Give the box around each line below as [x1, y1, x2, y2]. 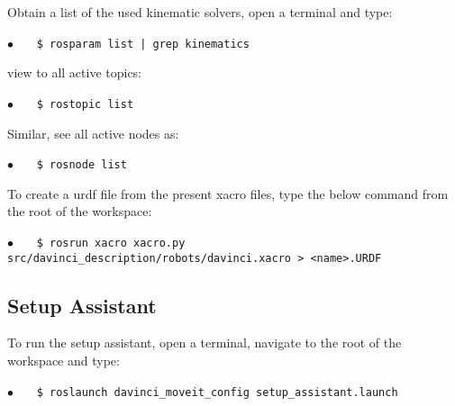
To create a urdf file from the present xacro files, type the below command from [7, 184, 449, 203]
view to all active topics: [7, 63, 142, 82]
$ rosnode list [36, 158, 127, 172]
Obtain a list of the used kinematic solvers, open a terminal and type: [7, 3, 393, 21]
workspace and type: [7, 351, 120, 370]
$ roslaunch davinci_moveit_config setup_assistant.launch [36, 385, 398, 399]
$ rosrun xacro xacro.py [36, 236, 186, 249]
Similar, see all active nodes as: [7, 123, 179, 142]
